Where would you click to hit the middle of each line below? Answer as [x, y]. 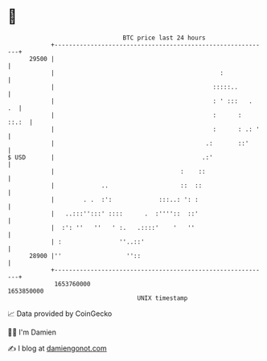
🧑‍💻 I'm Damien [32, 332]
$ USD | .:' [111, 157]
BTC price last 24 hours [164, 38]
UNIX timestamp [162, 298]
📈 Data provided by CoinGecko [60, 314]
